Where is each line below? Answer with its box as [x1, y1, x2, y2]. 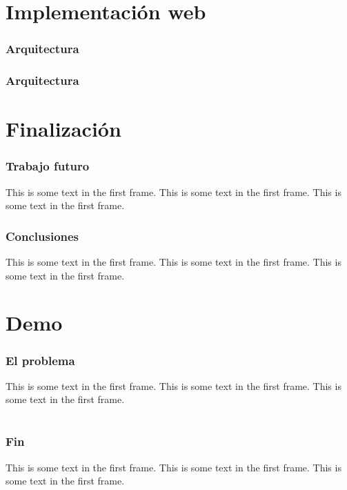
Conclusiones [6, 227, 79, 244]
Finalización [6, 115, 121, 143]
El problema [6, 351, 75, 369]
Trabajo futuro [6, 157, 90, 175]
